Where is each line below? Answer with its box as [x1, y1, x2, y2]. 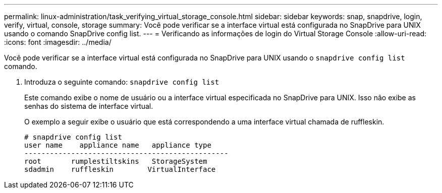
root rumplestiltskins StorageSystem [24, 157, 207, 165]
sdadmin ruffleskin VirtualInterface [24, 165, 216, 173]
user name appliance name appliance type [24, 141, 211, 149]
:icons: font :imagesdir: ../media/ [4, 38, 112, 46]
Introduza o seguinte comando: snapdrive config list [24, 78, 219, 86]
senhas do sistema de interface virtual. [24, 102, 153, 110]
